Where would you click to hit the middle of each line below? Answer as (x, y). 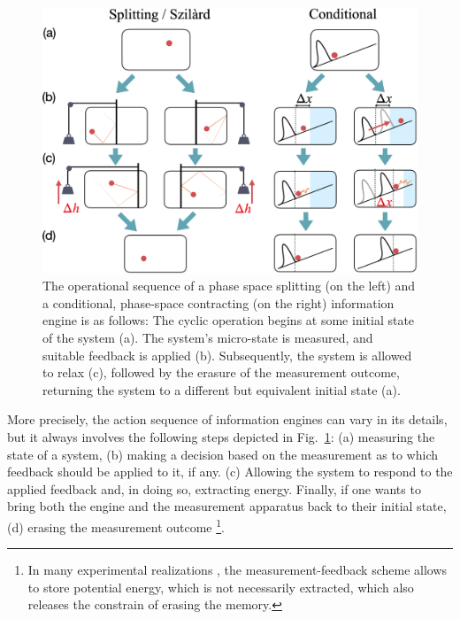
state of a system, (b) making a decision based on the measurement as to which (223, 454)
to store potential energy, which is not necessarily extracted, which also (221, 587)
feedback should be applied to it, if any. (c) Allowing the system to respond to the (230, 472)
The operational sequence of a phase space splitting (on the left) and (229, 286)
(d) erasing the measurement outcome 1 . (116, 525)
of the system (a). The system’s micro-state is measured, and (208, 337)
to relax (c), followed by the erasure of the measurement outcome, (221, 372)
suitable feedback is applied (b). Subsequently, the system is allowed (227, 355)
